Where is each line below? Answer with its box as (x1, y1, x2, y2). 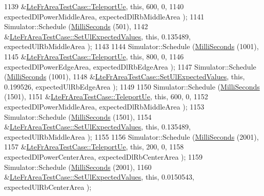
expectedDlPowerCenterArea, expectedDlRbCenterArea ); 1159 (4, 151, 203, 162)
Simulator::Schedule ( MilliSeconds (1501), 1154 (4, 111, 152, 122)
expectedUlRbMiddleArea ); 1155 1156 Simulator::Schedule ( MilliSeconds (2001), (4, 131, 259, 142)
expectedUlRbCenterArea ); (4, 181, 92, 192)
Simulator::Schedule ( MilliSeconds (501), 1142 (4, 21, 148, 32)
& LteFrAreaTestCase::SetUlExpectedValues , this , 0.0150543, (4, 171, 194, 182)
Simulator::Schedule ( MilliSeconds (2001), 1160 (4, 161, 152, 172)
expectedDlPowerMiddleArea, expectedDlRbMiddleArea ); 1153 (4, 101, 205, 112)
